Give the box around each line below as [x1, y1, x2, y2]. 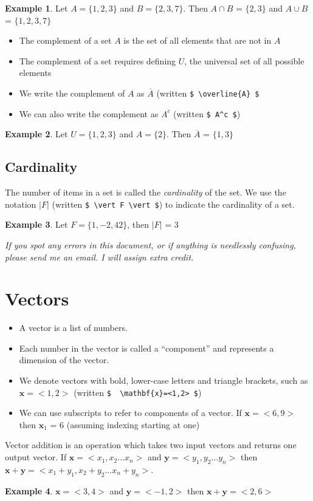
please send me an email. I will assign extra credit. [5, 250, 194, 263]
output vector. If [5, 451, 67, 463]
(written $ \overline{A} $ [156, 86, 260, 99]
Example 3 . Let [5, 218, 68, 231]
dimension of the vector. [19, 353, 109, 366]
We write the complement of [19, 86, 125, 99]
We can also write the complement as [19, 107, 159, 120]
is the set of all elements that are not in [123, 34, 272, 47]
